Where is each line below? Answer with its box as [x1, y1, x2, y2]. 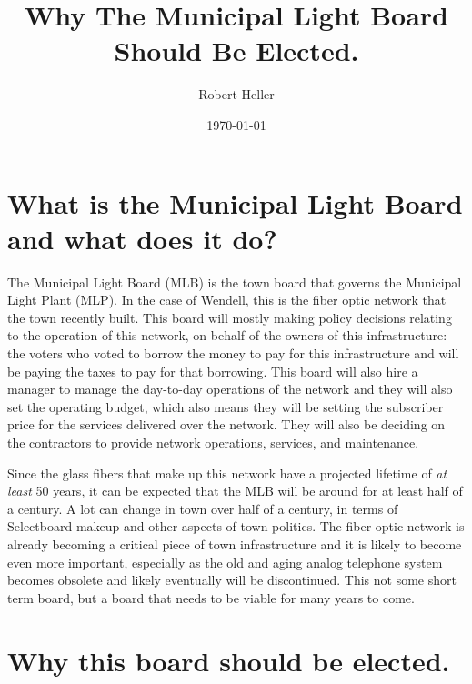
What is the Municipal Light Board [7, 184, 463, 221]
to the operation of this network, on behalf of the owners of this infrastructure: [7, 326, 447, 345]
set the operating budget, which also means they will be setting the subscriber [7, 397, 444, 416]
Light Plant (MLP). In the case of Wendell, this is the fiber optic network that [7, 290, 447, 309]
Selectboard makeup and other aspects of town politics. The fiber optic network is [7, 517, 465, 536]
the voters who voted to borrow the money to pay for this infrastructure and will [7, 344, 459, 362]
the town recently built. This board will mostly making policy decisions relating [7, 307, 452, 327]
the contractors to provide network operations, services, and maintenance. [7, 432, 419, 451]
